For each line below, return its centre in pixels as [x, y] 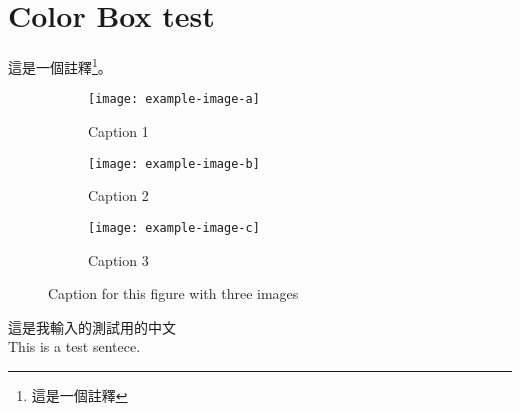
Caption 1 [118, 131]
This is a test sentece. [74, 346]
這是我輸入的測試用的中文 [92, 326]
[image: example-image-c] [174, 227]
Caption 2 [118, 195]
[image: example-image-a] [174, 99]
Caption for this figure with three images [173, 293]
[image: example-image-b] [174, 163]
